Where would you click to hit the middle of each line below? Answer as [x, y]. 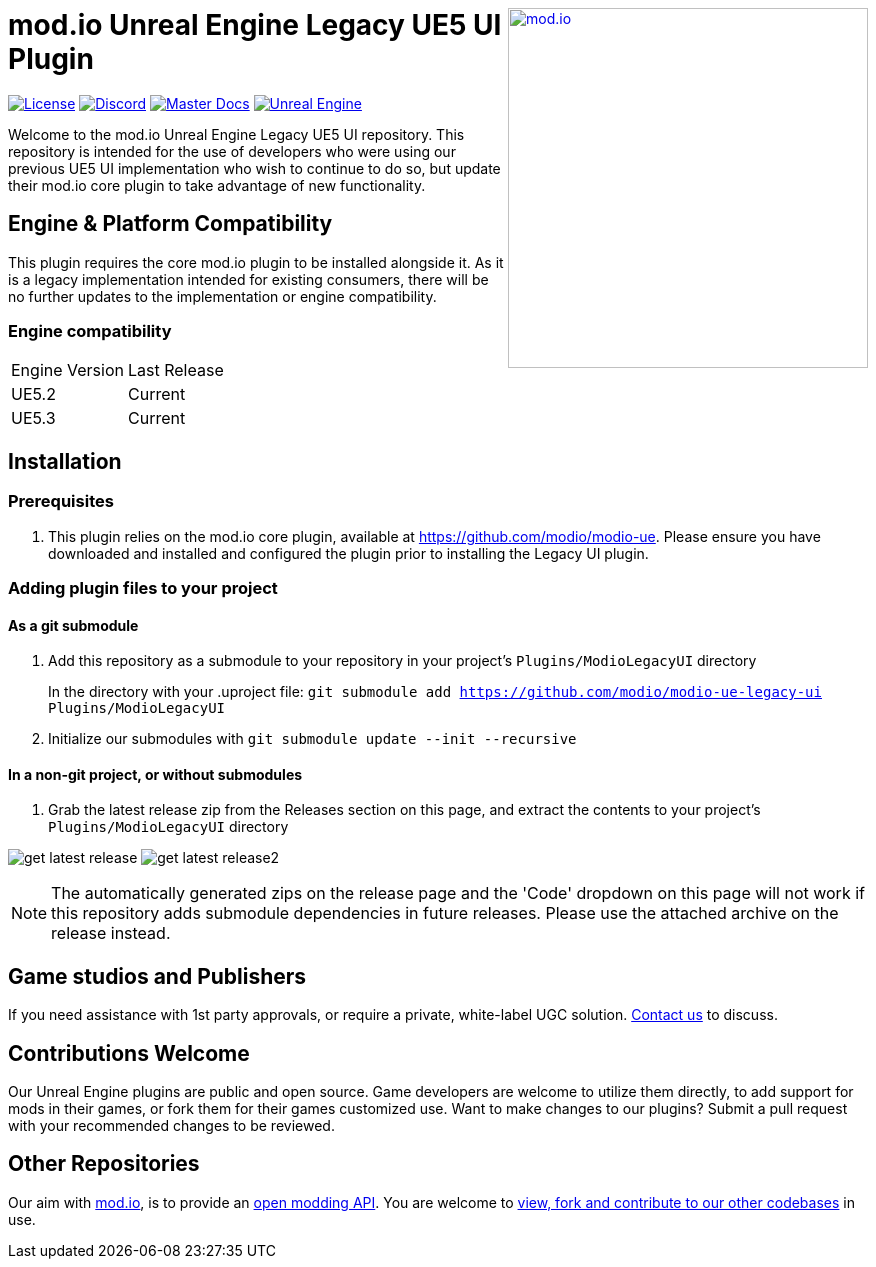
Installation [65, 461]
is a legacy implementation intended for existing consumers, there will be [248, 279]
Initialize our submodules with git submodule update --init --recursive [312, 739]
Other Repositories [104, 1164]
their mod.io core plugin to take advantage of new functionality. [217, 185]
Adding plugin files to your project [143, 587]
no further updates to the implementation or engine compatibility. [222, 296]
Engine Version [67, 370]
